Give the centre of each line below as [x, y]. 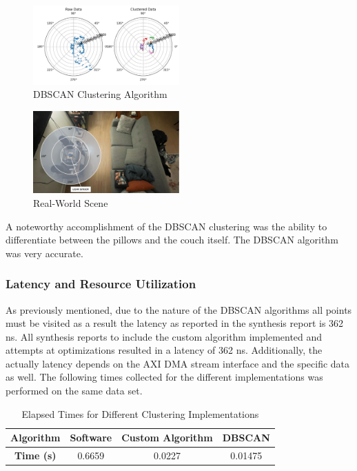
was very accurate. [44, 253]
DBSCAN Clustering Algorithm [100, 94]
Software [91, 438]
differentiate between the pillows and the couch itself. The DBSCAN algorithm [172, 240]
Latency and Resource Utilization [101, 284]
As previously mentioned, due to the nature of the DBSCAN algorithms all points [179, 309]
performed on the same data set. [74, 391]
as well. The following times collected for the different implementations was [164, 377]
